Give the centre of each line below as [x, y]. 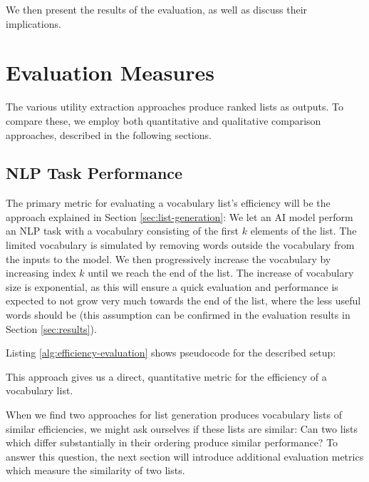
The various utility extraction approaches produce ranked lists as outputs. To [175, 107]
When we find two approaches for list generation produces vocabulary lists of [174, 415]
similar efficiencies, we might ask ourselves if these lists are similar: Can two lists [182, 428]
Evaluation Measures [110, 72]
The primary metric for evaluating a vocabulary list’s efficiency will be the [168, 203]
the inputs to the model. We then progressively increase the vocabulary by [168, 258]
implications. [33, 23]
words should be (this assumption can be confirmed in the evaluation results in [178, 315]
